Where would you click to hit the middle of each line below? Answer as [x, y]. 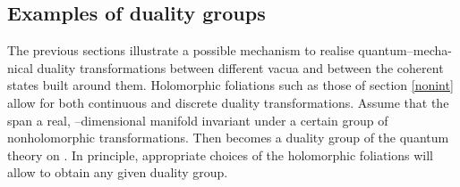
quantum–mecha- [405, 50]
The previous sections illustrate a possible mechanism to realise [181, 50]
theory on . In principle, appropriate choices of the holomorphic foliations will [221, 154]
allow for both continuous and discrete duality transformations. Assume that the [228, 102]
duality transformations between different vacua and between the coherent [240, 67]
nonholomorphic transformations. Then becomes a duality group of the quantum [228, 138]
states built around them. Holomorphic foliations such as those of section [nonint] [230, 85]
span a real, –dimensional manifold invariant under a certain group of [198, 120]
